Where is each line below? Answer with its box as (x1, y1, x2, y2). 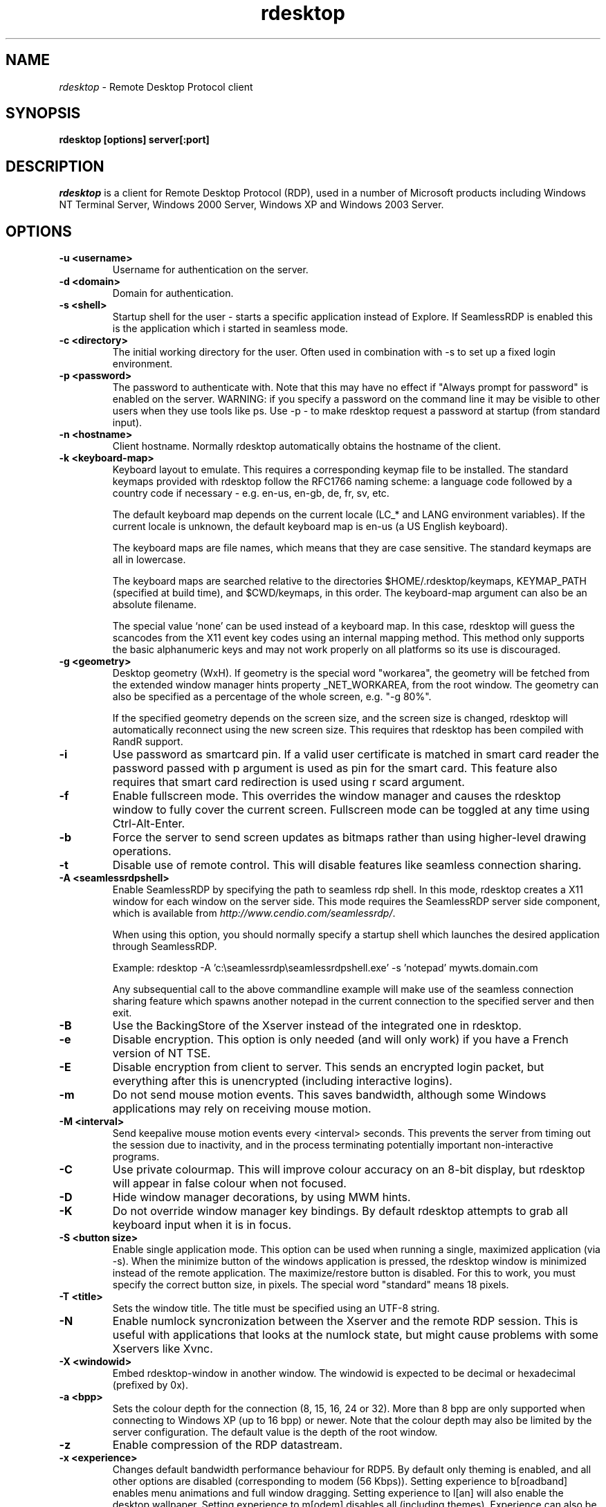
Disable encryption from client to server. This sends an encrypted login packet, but (112, 1060, 544, 1075)
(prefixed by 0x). (112, 1379, 188, 1391)
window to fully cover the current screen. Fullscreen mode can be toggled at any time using (112, 803, 590, 817)
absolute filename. (112, 599, 196, 611)
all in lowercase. (112, 554, 186, 566)
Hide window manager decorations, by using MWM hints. (112, 1190, 411, 1205)
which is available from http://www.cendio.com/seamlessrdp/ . (112, 907, 396, 920)
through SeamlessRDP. (112, 940, 217, 953)
